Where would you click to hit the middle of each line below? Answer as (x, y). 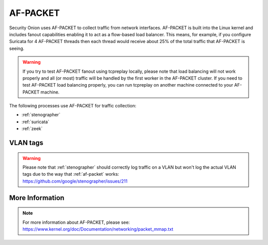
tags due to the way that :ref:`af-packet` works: (71, 174)
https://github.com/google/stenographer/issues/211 (75, 181)
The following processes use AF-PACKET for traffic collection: (73, 106)
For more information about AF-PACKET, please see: (76, 222)
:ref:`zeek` (32, 129)
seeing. (17, 48)
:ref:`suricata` (35, 122)
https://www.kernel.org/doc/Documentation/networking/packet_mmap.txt (98, 229)
